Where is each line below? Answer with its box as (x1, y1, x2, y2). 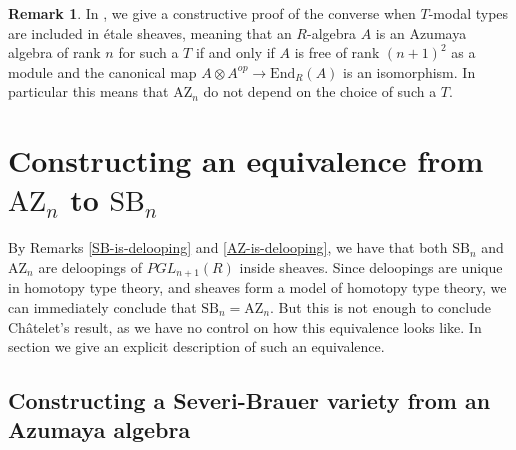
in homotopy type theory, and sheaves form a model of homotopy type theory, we (8, 277, 507, 298)
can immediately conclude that (8, 296, 197, 317)
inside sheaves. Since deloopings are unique (239, 256, 503, 277)
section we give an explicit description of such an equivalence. (8, 336, 385, 357)
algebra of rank (8, 42, 101, 63)
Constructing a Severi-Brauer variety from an (8, 385, 491, 416)
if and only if (195, 42, 275, 63)
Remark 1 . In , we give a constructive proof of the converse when (8, 3, 416, 23)
